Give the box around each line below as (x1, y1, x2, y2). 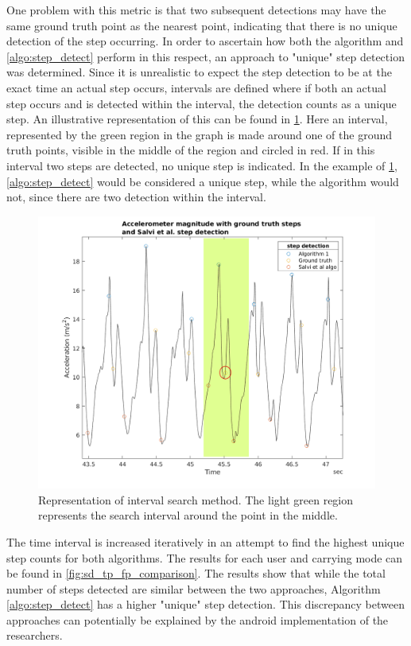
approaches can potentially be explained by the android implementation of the (6, 611, 389, 628)
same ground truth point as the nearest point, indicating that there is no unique (6, 17, 397, 33)
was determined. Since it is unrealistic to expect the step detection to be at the (6, 64, 392, 80)
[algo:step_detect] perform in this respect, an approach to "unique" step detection (6, 48, 405, 64)
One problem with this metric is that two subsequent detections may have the (6, 2, 386, 18)
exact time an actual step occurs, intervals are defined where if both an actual (6, 79, 386, 95)
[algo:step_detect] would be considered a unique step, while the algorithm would (6, 173, 399, 189)
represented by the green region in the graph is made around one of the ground (6, 126, 393, 142)
